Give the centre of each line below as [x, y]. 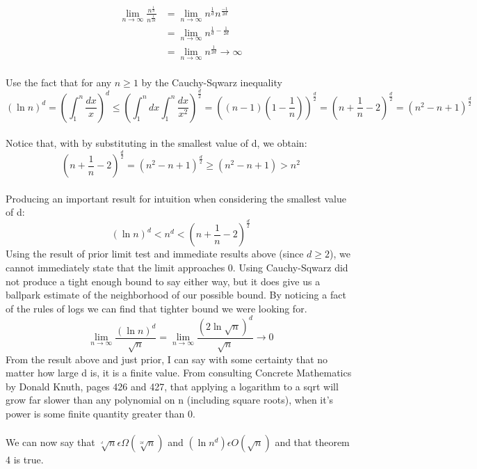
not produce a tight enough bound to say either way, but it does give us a [163, 281]
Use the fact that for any [59, 82]
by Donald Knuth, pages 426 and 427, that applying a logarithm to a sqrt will [172, 386]
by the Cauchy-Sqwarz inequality [212, 82]
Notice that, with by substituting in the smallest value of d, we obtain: [156, 143]
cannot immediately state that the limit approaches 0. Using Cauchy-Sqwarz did [177, 267]
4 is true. [25, 460]
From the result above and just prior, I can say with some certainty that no [167, 359]
